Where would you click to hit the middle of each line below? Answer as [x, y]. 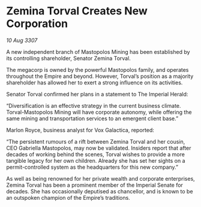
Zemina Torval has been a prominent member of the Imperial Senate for [94, 185]
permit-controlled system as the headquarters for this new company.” [92, 167]
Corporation [37, 24]
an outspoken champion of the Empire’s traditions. [68, 197]
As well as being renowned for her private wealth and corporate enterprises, [100, 178]
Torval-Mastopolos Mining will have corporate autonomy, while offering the [99, 112]
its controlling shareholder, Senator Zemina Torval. [68, 58]
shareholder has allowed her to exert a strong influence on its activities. [94, 83]
